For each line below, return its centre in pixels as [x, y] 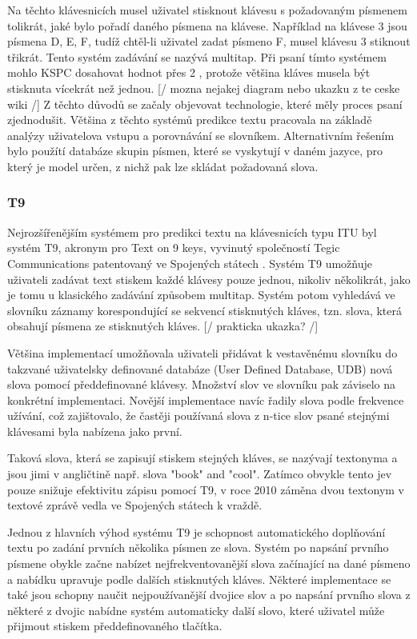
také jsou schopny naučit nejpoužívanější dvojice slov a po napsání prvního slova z [209, 595]
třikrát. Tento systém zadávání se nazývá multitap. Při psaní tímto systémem [197, 56]
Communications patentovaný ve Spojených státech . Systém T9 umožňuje [190, 263]
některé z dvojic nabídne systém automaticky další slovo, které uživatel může [196, 610]
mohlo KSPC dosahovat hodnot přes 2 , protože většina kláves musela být [189, 72]
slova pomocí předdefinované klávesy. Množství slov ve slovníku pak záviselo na [202, 384]
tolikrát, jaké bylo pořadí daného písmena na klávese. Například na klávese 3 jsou [207, 25]
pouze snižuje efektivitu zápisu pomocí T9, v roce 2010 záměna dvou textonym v [206, 489]
